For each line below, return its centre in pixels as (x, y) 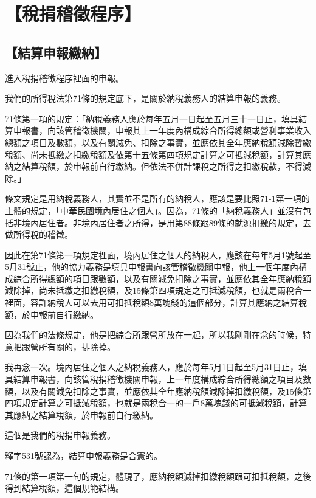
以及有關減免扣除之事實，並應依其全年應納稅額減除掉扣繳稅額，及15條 (162, 391)
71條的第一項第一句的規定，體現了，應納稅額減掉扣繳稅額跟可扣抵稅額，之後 (158, 476)
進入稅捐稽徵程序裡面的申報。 (64, 78)
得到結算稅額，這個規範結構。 (64, 488)
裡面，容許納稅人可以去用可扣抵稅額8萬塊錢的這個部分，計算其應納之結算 (152, 303)
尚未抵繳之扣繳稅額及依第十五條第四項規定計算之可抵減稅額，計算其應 (170, 154)
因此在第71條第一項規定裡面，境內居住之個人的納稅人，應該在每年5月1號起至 (158, 254)
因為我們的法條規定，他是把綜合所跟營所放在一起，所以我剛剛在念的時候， (154, 335)
